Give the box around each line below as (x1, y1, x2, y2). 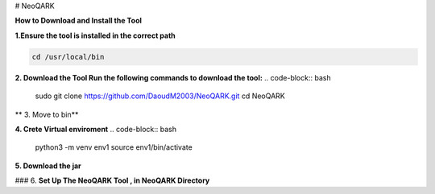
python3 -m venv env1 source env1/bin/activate (35, 142, 193, 152)
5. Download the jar (14, 161, 82, 171)
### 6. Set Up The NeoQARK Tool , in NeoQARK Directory (14, 175, 210, 185)
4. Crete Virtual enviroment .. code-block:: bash (14, 124, 177, 134)
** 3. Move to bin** (14, 109, 79, 119)
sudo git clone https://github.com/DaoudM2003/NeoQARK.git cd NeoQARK (35, 91, 285, 101)
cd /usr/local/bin (31, 52, 105, 61)
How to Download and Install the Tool (14, 16, 143, 26)
